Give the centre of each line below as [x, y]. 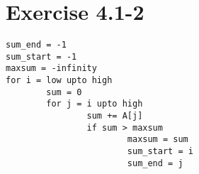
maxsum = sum [158, 140]
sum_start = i [160, 152]
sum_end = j [155, 163]
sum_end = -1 [36, 45]
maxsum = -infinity [51, 69]
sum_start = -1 [41, 56]
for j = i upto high [95, 104]
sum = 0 [64, 92]
